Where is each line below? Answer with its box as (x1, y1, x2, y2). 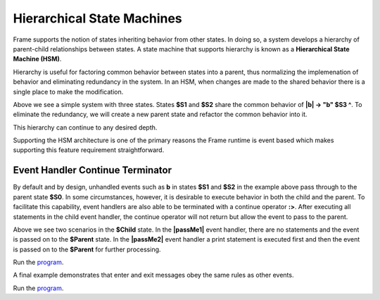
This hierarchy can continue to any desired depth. (13, 123, 158, 132)
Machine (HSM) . (13, 55, 62, 63)
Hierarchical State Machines (13, 11, 182, 26)
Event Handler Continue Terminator (13, 164, 172, 176)
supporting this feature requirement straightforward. (13, 146, 165, 154)
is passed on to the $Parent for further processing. (13, 245, 161, 254)
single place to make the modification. (13, 87, 124, 96)
